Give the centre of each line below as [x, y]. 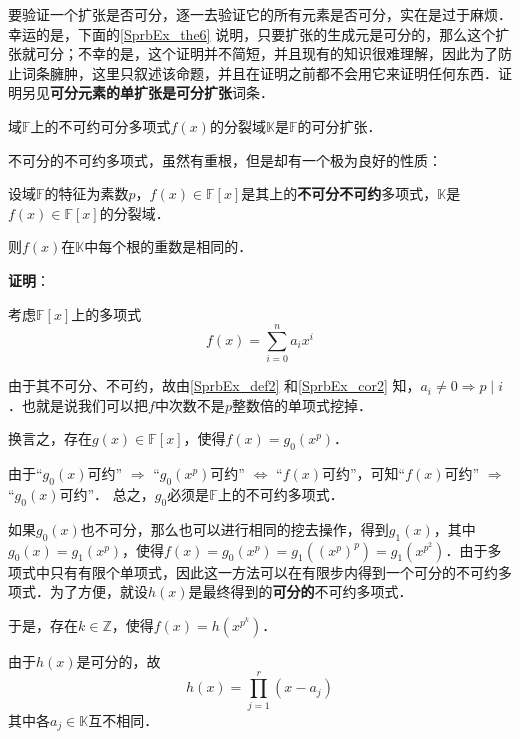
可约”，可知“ [364, 473]
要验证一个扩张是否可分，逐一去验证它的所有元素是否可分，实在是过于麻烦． [260, 14]
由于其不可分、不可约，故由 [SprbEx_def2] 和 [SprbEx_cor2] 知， [214, 385]
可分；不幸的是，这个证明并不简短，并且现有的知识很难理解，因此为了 [266, 53]
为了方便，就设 [98, 591]
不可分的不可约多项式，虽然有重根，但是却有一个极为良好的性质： [225, 159]
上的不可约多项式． [280, 494]
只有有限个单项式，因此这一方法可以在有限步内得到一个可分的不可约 [273, 571]
